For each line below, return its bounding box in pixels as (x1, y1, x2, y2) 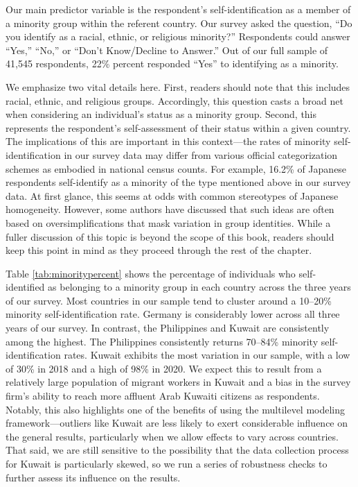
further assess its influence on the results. (6, 470, 181, 484)
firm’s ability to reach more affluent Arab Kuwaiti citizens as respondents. (6, 388, 320, 403)
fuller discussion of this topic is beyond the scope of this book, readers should (6, 229, 334, 243)
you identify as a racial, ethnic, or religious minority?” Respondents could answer (6, 29, 350, 44)
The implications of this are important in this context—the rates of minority (6, 134, 331, 148)
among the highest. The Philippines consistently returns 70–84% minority (6, 334, 319, 348)
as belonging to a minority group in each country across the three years (48, 280, 351, 294)
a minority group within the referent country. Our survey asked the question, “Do (6, 15, 352, 30)
